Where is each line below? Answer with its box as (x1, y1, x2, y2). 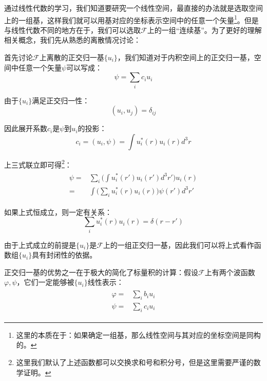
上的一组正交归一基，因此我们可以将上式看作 (103, 239, 254, 250)
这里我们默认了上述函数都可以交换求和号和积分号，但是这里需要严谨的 (16, 356, 254, 367)
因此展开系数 (4, 123, 47, 134)
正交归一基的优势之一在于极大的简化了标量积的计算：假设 (4, 266, 198, 277)
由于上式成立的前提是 (4, 239, 76, 250)
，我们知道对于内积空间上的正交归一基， (117, 52, 254, 63)
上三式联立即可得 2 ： (4, 157, 72, 170)
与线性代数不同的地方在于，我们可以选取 (4, 24, 141, 35)
